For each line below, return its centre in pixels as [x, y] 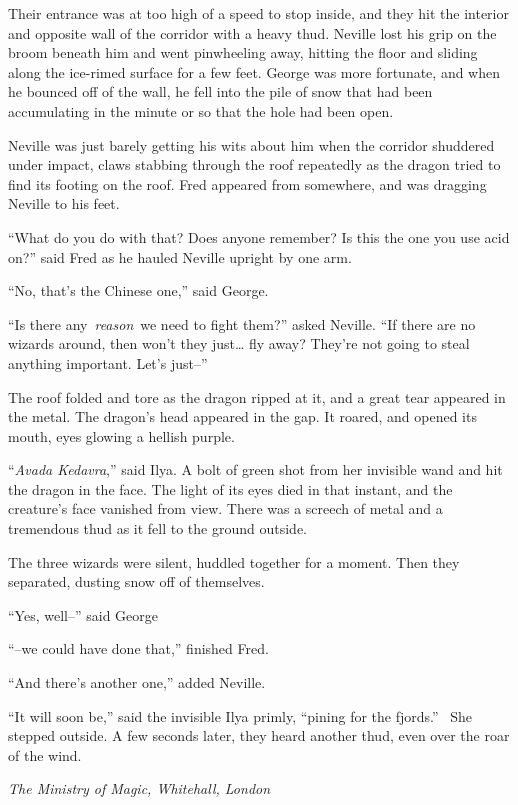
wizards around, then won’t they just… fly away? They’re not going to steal [239, 343]
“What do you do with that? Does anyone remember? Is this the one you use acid [259, 236]
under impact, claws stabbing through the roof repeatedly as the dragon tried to [254, 164]
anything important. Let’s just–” [108, 362]
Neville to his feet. [64, 203]
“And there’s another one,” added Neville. [137, 682]
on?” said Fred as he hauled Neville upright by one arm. [180, 256]
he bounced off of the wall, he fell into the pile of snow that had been [220, 91]
